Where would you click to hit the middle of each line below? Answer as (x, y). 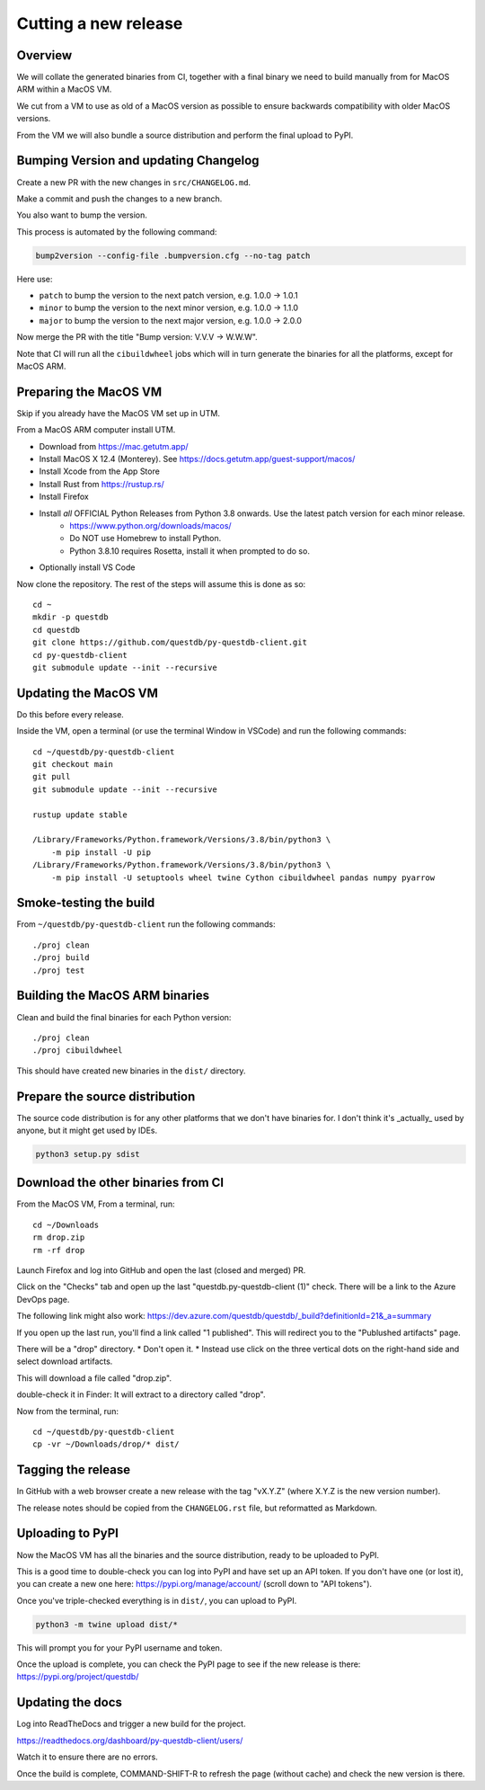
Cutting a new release (100, 23)
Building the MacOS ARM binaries (113, 996)
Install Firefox (64, 497)
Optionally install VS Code (87, 567)
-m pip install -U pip (101, 852)
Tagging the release (73, 1470)
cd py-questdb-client (80, 655)
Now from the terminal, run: (67, 1411)
